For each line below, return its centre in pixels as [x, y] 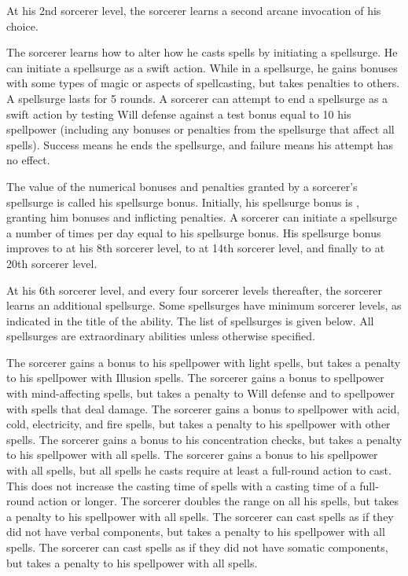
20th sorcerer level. [52, 263]
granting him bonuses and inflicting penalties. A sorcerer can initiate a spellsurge [202, 217]
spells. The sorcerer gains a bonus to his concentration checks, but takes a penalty [204, 439]
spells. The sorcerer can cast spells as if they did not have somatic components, [197, 547]
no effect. [28, 160]
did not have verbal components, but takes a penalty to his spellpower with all [196, 532]
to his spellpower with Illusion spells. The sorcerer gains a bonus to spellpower [195, 378]
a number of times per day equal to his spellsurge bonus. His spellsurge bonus [194, 232]
